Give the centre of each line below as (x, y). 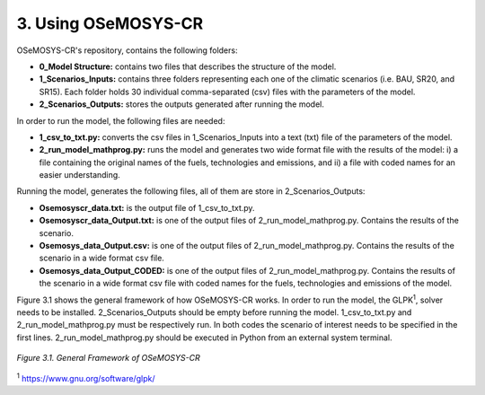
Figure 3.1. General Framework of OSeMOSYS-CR (109, 358)
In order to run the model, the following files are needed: (121, 120)
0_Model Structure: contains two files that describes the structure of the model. (188, 66)
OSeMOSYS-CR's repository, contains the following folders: (127, 50)
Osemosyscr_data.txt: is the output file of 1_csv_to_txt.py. (147, 207)
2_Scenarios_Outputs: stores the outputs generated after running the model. (182, 104)
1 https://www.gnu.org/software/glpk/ (86, 377)
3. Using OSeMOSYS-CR (110, 23)
